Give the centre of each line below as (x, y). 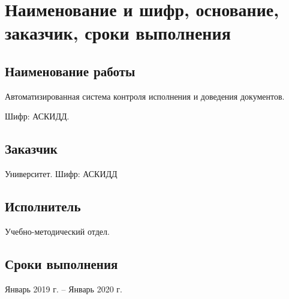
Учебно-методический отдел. (57, 231)
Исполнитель (43, 206)
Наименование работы (70, 71)
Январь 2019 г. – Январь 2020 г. (64, 288)
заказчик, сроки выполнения (118, 33)
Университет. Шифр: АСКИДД (61, 174)
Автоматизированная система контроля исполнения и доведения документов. (145, 96)
